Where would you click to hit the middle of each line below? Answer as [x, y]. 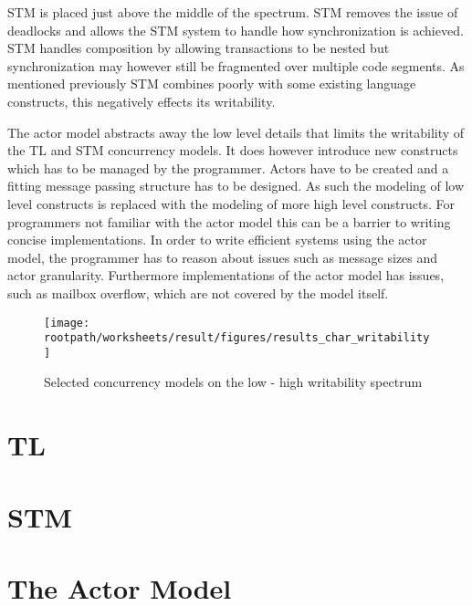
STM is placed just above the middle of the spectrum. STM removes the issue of [233, 12]
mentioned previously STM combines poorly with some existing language [212, 84]
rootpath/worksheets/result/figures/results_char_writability [237, 338]
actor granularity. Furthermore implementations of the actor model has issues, [226, 275]
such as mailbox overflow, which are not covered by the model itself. [198, 293]
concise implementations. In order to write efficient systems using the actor [217, 240]
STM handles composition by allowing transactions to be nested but [199, 48]
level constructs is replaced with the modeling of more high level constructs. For [231, 203]
